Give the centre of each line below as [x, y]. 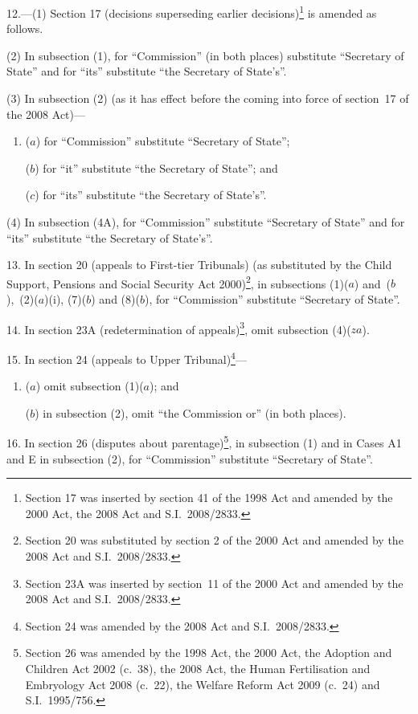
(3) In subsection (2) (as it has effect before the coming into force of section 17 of [208, 98]
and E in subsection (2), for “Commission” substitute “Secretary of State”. [190, 458]
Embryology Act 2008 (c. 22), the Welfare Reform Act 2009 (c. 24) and [203, 684]
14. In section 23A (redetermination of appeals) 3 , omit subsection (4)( [179, 328]
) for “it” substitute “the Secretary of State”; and [156, 167]
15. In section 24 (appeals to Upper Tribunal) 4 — [127, 357]
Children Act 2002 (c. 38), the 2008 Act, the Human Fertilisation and [198, 668]
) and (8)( [115, 299]
